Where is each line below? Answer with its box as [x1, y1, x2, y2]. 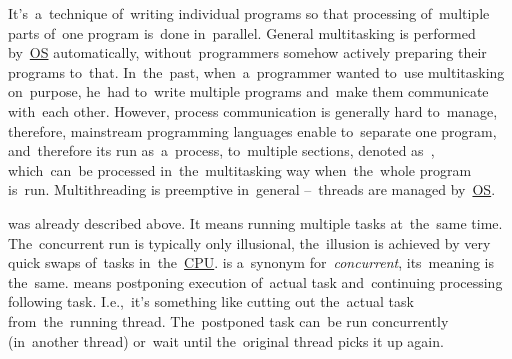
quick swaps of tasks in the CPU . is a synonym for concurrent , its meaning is [8, 252, 495, 273]
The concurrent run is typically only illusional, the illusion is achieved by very [8, 232, 491, 253]
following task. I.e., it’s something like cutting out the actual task [8, 291, 414, 312]
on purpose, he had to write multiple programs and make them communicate [8, 81, 489, 102]
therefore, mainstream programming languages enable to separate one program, [8, 120, 497, 141]
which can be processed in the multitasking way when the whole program [8, 159, 472, 180]
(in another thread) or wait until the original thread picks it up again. [8, 330, 444, 351]
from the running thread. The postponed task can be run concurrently [8, 310, 449, 331]
